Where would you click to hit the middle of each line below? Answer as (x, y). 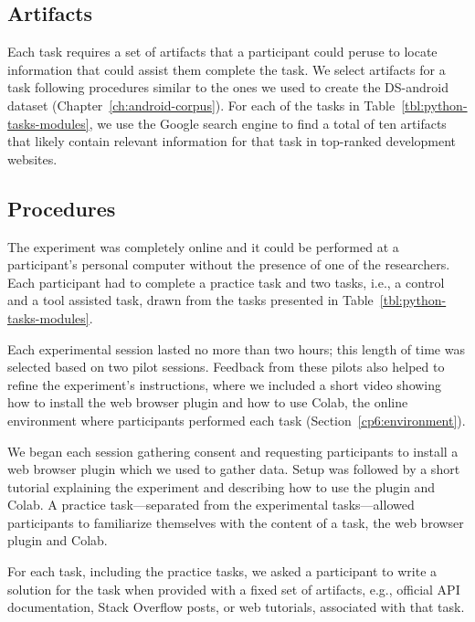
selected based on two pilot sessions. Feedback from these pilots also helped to (226, 367)
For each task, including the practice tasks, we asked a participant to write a (222, 571)
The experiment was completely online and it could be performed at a (203, 246)
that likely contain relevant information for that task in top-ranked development (232, 141)
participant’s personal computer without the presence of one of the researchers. (229, 264)
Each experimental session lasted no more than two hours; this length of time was (236, 348)
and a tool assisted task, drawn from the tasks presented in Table (190, 300)
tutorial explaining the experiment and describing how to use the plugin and (222, 486)
